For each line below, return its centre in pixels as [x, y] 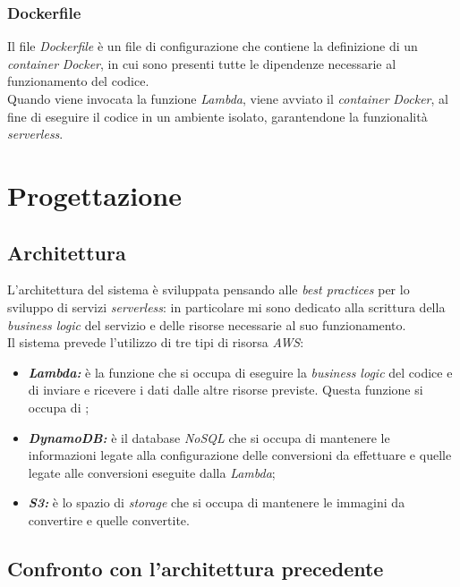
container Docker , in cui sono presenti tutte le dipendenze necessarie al [202, 63]
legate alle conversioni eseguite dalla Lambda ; [152, 472]
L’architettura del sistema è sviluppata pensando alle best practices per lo [209, 289]
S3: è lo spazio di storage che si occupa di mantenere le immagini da [217, 502]
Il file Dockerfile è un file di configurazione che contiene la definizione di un [213, 46]
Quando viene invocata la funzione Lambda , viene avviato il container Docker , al [228, 98]
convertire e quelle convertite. [109, 519]
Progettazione [94, 195]
